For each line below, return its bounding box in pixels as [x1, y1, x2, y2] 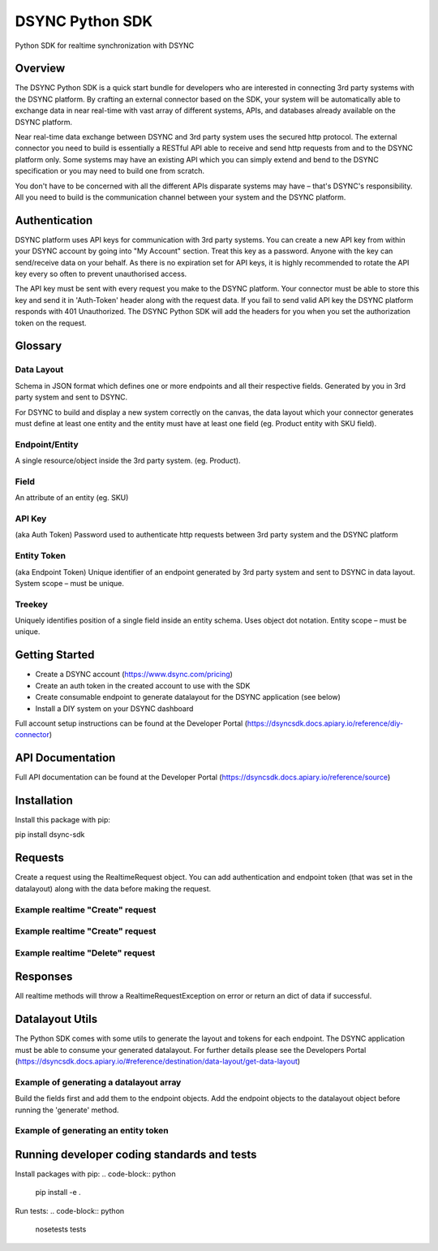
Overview [15, 62, 66, 75]
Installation [15, 794, 73, 807]
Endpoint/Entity [15, 438, 79, 450]
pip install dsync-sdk [15, 830, 85, 839]
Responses [15, 970, 73, 984]
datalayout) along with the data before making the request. [15, 883, 212, 893]
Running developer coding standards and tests [15, 1147, 257, 1161]
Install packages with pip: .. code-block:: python [15, 1169, 176, 1179]
